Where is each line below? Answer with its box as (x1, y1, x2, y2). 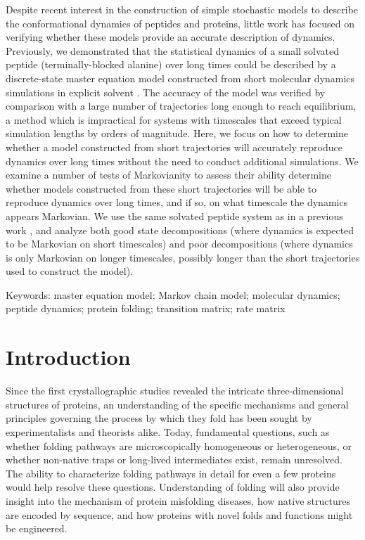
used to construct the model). (6, 264, 134, 278)
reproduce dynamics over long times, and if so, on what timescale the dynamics (6, 195, 348, 210)
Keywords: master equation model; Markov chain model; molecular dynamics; (6, 287, 340, 302)
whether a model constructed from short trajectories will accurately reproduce (6, 139, 342, 154)
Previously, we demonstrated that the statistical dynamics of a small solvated (6, 43, 340, 58)
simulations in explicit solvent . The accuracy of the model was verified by (6, 84, 326, 99)
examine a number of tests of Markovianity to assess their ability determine (6, 167, 331, 182)
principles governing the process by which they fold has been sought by (6, 411, 312, 425)
